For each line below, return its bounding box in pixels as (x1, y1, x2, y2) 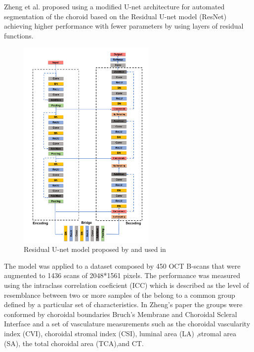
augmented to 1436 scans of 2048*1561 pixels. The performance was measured (4, 270, 241, 281)
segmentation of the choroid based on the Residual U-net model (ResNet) (4, 11, 227, 21)
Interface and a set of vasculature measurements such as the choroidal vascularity (4, 318, 251, 329)
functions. (4, 30, 34, 40)
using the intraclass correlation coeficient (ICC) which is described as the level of (4, 280, 249, 290)
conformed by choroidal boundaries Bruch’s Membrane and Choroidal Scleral (4, 309, 237, 319)
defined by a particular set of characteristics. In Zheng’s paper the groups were (4, 299, 243, 310)
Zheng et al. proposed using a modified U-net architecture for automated (4, 1, 225, 11)
